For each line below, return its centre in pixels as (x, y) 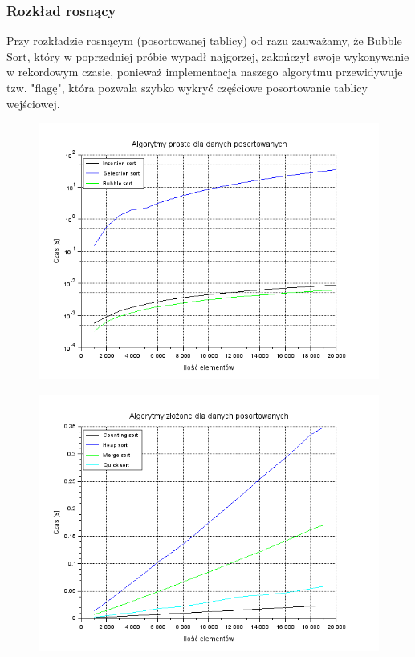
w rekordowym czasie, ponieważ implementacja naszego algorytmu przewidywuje (205, 72)
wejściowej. (33, 103)
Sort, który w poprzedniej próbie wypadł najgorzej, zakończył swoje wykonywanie (208, 56)
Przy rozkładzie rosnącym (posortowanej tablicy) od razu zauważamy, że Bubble (204, 41)
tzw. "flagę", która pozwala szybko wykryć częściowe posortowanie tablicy (187, 87)
